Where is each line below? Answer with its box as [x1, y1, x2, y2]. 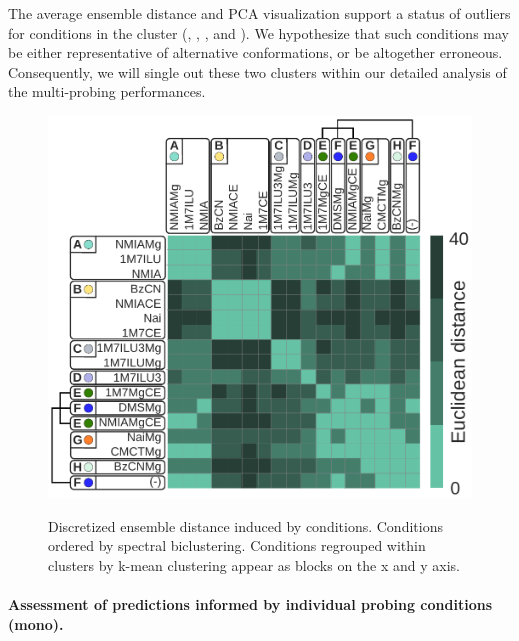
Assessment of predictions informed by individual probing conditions [8, 594, 493, 615]
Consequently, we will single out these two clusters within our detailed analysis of [8, 61, 507, 82]
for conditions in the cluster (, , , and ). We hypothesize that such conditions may [8, 22, 509, 43]
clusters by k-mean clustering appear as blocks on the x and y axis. [48, 555, 461, 576]
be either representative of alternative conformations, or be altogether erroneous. [8, 42, 503, 63]
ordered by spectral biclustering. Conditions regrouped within [48, 535, 426, 556]
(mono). [8, 613, 64, 634]
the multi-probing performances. [8, 81, 206, 102]
